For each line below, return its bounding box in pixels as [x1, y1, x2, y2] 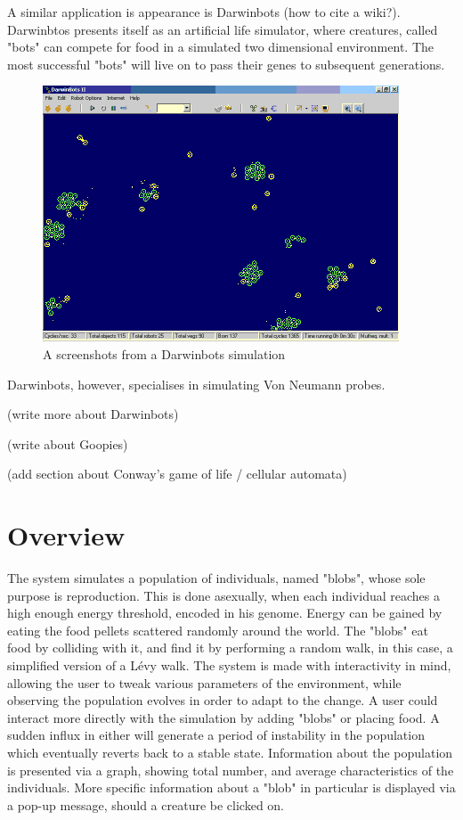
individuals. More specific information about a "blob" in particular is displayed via [7, 778, 456, 797]
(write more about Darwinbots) [7, 405, 179, 423]
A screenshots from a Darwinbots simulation [43, 344, 286, 363]
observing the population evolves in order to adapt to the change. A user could [7, 691, 438, 709]
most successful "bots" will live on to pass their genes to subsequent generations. [7, 54, 445, 73]
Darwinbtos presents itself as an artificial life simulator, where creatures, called [7, 20, 438, 38]
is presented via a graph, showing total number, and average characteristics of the [7, 760, 454, 779]
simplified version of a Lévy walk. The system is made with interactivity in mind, [7, 656, 451, 675]
